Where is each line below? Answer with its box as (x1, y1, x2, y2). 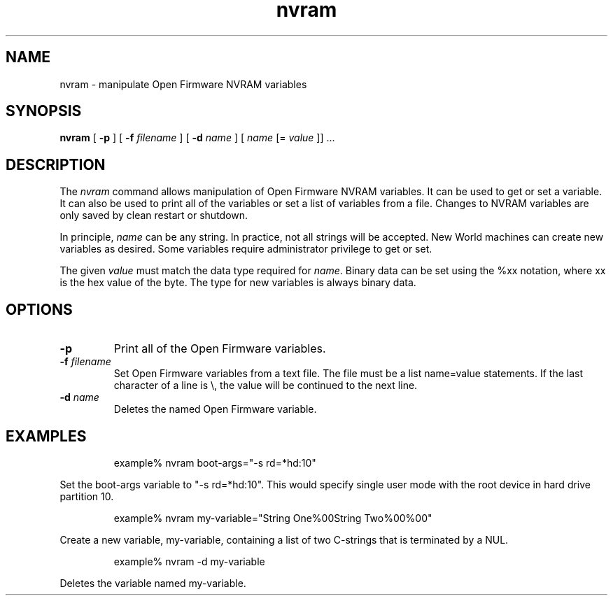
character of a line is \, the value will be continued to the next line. (113, 379, 418, 392)
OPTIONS (6, 300, 73, 318)
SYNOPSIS (6, 102, 82, 120)
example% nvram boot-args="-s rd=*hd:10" (113, 456, 316, 469)
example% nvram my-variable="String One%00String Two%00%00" (113, 511, 432, 524)
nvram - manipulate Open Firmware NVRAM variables (59, 78, 307, 90)
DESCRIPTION (6, 155, 106, 174)
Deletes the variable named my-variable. (59, 577, 246, 589)
